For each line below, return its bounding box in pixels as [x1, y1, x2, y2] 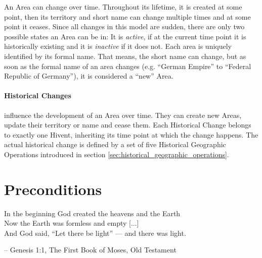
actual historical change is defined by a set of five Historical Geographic [4, 139, 226, 150]
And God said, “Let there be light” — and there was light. [4, 227, 186, 238]
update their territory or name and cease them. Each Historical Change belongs [4, 119, 251, 130]
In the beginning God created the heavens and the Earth [4, 208, 181, 218]
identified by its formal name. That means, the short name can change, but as [4, 50, 246, 61]
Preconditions [4, 178, 102, 199]
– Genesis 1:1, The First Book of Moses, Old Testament [4, 244, 177, 255]
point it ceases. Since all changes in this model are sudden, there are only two [4, 21, 245, 32]
